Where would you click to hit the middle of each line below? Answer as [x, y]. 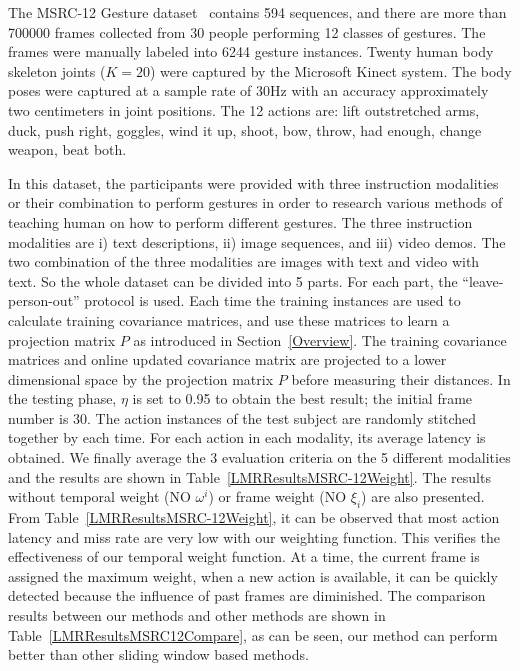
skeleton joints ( [57, 70]
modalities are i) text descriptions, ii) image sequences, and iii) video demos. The [257, 241]
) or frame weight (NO [277, 496]
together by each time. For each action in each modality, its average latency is [247, 437]
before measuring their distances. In [401, 378]
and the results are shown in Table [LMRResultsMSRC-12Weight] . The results [249, 476]
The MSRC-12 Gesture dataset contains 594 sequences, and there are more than [257, 12]
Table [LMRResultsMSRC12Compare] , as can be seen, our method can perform [253, 634]
